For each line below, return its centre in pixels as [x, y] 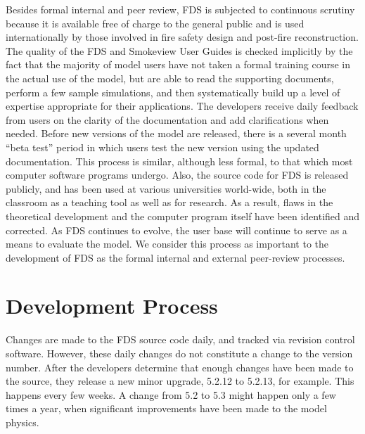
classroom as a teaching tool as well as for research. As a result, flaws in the [169, 202]
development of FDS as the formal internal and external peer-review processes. [175, 257]
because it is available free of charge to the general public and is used [155, 23]
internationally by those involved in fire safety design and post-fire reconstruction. [182, 37]
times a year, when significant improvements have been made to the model [166, 408]
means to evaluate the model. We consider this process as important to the [167, 244]
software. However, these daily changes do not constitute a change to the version [179, 353]
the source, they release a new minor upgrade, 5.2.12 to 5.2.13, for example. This [180, 381]
